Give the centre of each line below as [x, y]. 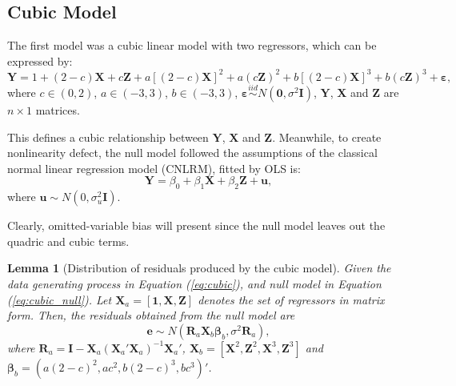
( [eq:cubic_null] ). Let [60, 299]
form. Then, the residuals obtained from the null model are [151, 315]
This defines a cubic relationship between [108, 137]
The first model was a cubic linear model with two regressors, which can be [192, 45]
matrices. [58, 110]
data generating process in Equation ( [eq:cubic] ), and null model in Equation [194, 284]
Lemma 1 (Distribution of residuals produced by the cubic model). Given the [199, 268]
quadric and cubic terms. [68, 241]
